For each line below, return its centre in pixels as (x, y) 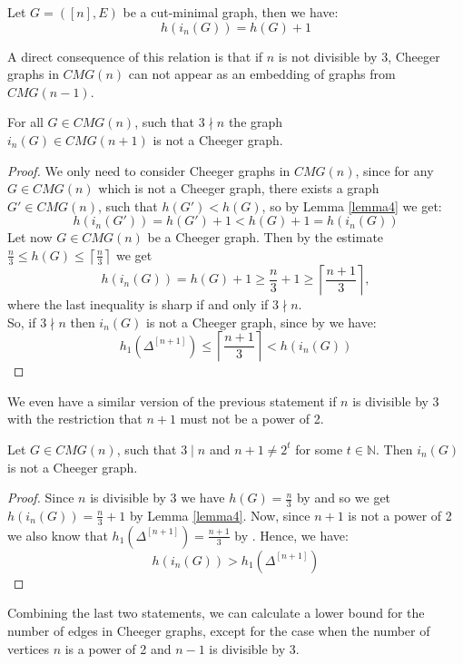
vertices (28, 648)
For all (25, 122)
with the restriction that (75, 419)
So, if (22, 322)
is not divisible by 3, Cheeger (359, 56)
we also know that (58, 535)
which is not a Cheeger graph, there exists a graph (239, 188)
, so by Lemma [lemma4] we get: (352, 205)
